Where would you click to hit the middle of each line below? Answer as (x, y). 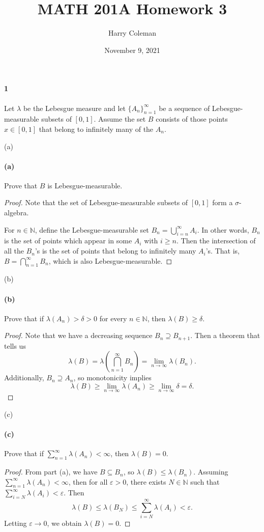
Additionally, (24, 377)
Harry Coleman (132, 33)
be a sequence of (184, 108)
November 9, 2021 (132, 50)
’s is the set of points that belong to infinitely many (115, 251)
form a (223, 202)
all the (14, 251)
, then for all (88, 481)
